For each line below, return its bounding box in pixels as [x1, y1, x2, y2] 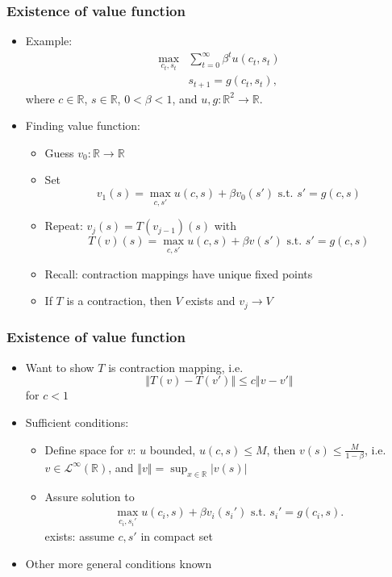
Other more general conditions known [25, 554, 212, 571]
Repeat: [44, 217, 83, 234]
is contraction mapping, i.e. [108, 358, 244, 375]
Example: [25, 32, 73, 49]
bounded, [149, 441, 196, 458]
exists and [186, 292, 236, 309]
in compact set [140, 528, 213, 545]
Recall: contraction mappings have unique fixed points [44, 265, 313, 282]
